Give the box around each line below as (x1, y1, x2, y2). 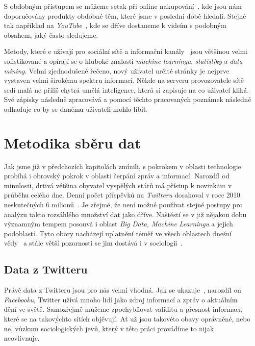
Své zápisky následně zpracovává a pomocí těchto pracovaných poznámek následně (4, 94, 251, 104)
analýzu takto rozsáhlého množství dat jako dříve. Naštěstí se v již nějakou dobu (4, 209, 247, 219)
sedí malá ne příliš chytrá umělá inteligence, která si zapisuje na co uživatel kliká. (4, 84, 249, 95)
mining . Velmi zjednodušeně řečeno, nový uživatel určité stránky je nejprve (4, 65, 229, 75)
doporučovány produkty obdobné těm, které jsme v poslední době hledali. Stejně (4, 10, 246, 21)
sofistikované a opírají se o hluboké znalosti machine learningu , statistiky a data (4, 55, 243, 66)
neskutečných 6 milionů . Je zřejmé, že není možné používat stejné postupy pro (4, 199, 243, 210)
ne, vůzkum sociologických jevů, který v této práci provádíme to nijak (4, 323, 214, 333)
